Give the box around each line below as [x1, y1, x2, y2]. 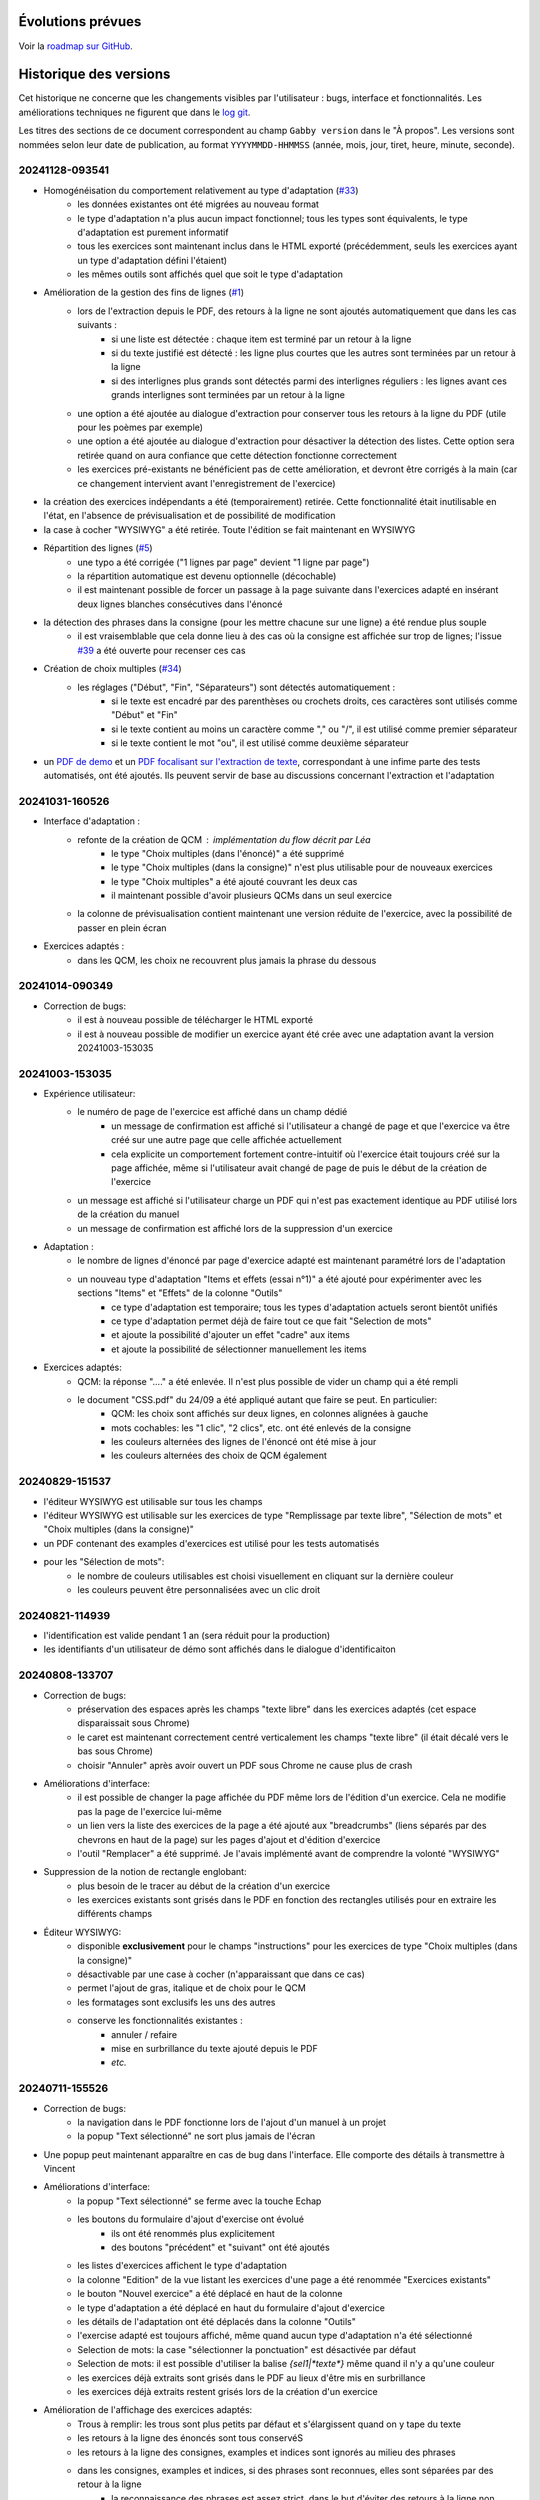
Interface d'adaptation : [43, 815, 140, 827]
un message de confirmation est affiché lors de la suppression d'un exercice [77, 1222, 394, 1234]
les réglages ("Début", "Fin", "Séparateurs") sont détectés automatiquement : [77, 681, 396, 693]
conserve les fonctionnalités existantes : [77, 2015, 244, 2027]
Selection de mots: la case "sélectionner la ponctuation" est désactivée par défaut [77, 2343, 417, 2355]
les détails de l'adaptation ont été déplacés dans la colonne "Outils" [77, 2315, 357, 2327]
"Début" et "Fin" [111, 709, 179, 721]
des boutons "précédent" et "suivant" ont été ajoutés [111, 2241, 330, 2254]
